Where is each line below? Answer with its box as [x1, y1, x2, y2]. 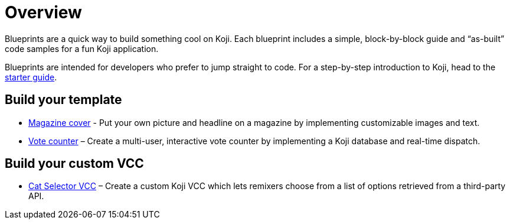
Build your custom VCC [5, 156, 144, 171]
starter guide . [5, 72, 57, 82]
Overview [5, 2, 82, 22]
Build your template [5, 92, 122, 108]
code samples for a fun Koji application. [5, 43, 159, 54]
